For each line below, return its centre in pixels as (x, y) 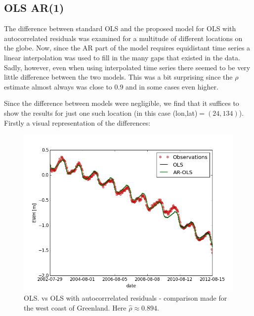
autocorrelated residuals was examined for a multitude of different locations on (123, 38)
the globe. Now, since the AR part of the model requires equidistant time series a (127, 48)
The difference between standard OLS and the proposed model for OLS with (120, 28)
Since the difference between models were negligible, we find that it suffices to (122, 103)
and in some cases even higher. (172, 86)
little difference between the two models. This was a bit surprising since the (118, 77)
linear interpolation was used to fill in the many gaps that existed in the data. (122, 57)
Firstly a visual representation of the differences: (77, 122)
